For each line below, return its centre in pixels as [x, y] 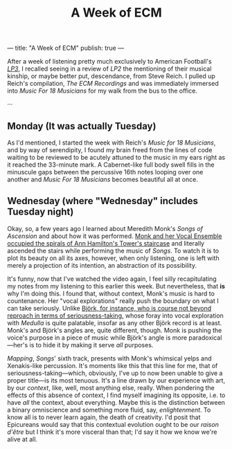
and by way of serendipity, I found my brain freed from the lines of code [110, 150]
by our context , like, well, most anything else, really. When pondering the [111, 387]
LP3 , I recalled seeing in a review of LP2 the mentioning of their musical [109, 69]
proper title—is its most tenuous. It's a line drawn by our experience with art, [116, 380]
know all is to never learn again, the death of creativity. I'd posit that [104, 417]
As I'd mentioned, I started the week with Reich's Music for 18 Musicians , [111, 143]
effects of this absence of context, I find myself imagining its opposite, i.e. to [116, 395]
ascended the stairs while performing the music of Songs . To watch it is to [113, 250]
